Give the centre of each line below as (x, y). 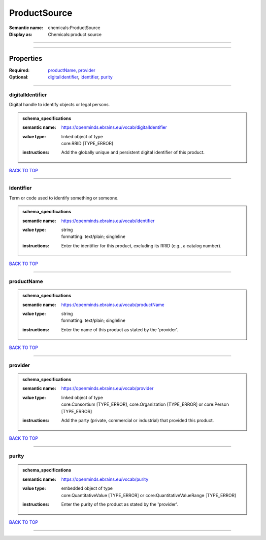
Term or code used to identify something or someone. (64, 198)
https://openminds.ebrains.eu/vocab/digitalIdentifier (114, 127)
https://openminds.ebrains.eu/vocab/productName (113, 305)
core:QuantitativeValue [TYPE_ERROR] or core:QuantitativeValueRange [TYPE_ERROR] (149, 495)
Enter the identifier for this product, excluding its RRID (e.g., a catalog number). (141, 246)
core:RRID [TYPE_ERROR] (87, 143)
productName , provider (72, 70)
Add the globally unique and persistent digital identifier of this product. (133, 153)
